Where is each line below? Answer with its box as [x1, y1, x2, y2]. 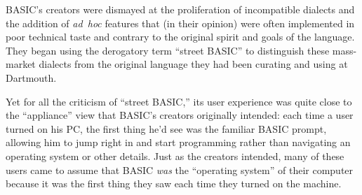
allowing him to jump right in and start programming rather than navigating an [6, 135, 351, 150]
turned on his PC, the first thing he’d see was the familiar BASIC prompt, [6, 121, 327, 136]
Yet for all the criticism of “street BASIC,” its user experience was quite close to [6, 94, 352, 108]
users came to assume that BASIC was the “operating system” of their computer [6, 162, 354, 177]
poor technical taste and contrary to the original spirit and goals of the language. [6, 29, 355, 44]
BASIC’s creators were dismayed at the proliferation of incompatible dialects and [6, 2, 355, 16]
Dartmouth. [6, 70, 57, 85]
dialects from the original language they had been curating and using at [39, 57, 348, 71]
